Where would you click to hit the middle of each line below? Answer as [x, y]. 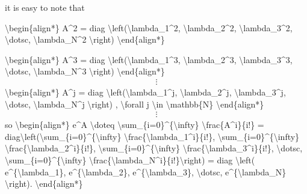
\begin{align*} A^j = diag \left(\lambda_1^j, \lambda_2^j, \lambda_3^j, [145, 92]
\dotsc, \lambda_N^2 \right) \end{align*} [85, 39]
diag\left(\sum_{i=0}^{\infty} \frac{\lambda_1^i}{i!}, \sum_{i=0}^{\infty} [152, 136]
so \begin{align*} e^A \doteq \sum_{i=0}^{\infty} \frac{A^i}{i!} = [135, 125]
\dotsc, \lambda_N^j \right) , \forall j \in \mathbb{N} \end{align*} [135, 104]
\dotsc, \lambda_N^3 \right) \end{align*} [85, 71]
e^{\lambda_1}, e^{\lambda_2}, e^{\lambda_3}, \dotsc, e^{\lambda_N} [146, 171]
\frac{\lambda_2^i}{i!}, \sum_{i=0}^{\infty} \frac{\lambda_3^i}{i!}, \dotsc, [154, 148]
